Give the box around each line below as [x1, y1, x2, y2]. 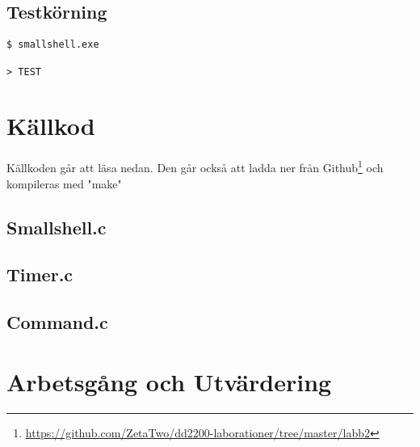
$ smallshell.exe [6, 39, 99, 51]
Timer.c [6, 262, 73, 287]
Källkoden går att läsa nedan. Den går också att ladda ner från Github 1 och [6, 157, 384, 175]
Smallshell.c [6, 214, 107, 239]
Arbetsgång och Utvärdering [6, 365, 332, 398]
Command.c [6, 310, 108, 335]
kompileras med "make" [6, 175, 122, 192]
